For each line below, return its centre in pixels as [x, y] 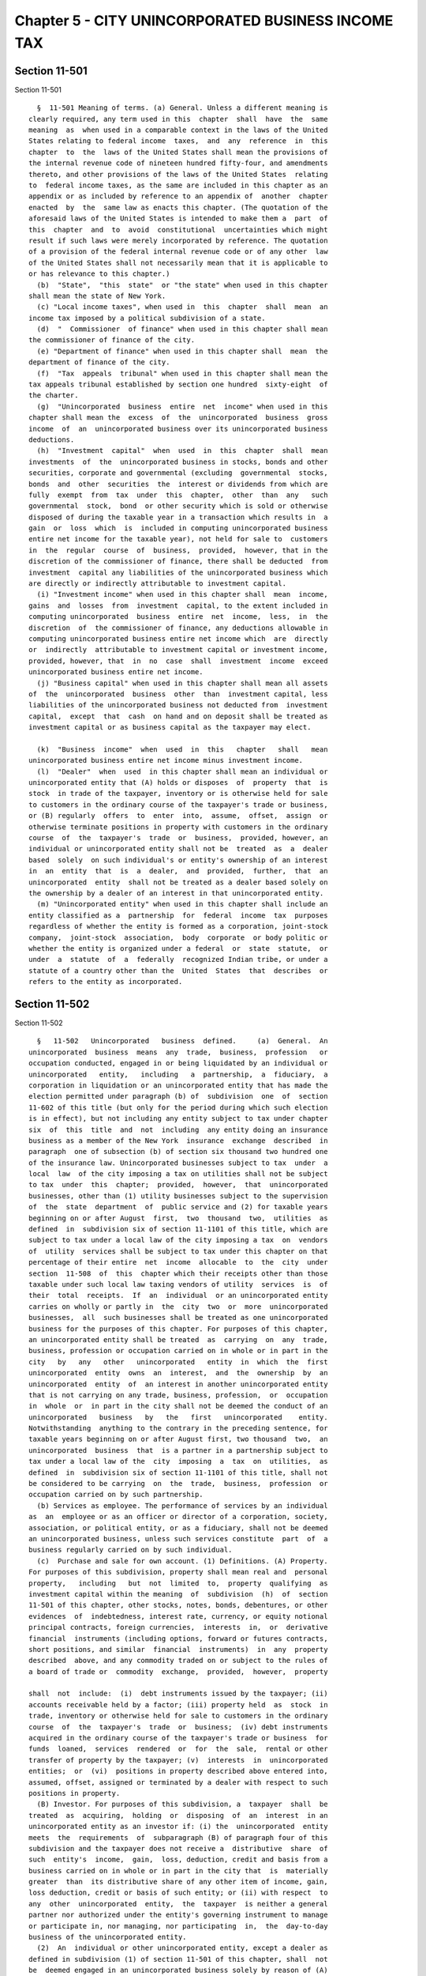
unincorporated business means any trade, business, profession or [178, 1052]
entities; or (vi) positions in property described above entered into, [178, 1771]
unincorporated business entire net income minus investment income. [166, 760]
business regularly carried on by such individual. [131, 1550]
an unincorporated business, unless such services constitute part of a [178, 1539]
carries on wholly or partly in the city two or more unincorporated [178, 1307]
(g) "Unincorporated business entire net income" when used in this [182, 406]
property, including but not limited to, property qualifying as [178, 1583]
